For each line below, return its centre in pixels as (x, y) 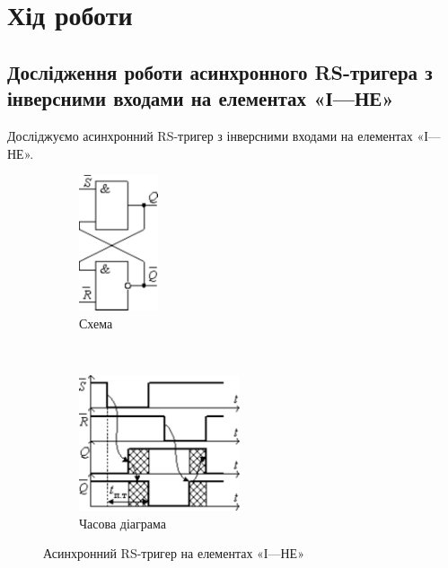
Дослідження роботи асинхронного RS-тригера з (220, 71)
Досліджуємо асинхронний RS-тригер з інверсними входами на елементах (210, 135)
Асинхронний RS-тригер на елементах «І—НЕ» (174, 553)
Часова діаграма (123, 523)
